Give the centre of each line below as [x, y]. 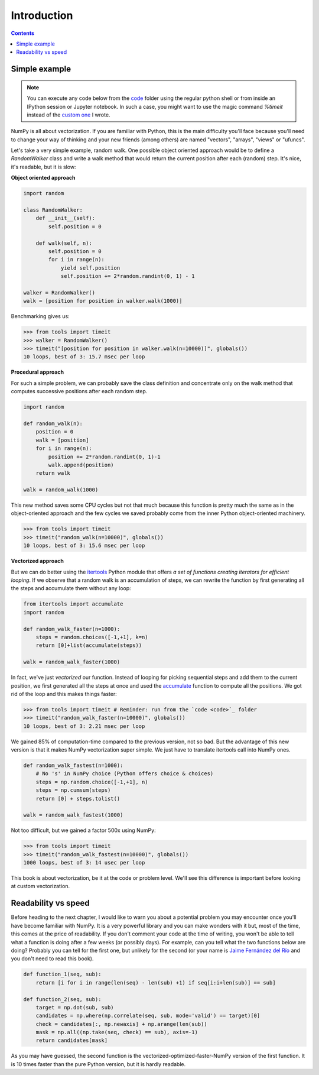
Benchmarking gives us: [40, 316]
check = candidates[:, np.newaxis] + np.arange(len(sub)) [121, 1024]
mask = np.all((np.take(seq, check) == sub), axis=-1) [117, 1032]
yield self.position [90, 268]
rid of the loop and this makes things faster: [64, 694]
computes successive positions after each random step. [79, 391]
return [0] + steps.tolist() [78, 799]
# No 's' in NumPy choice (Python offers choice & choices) [125, 774]
